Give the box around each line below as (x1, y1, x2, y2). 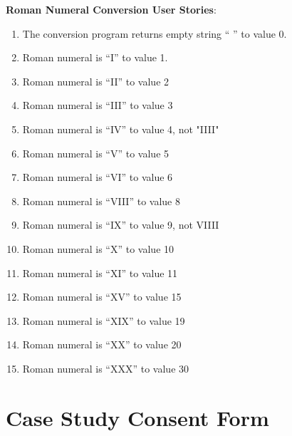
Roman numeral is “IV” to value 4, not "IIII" (22, 121, 219, 136)
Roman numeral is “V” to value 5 (22, 145, 170, 160)
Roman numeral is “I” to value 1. (22, 50, 168, 65)
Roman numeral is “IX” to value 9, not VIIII (22, 217, 219, 232)
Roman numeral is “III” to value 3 (22, 98, 173, 113)
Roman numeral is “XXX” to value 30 (22, 360, 189, 375)
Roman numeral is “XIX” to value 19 (22, 313, 185, 328)
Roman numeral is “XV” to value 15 (22, 289, 182, 304)
